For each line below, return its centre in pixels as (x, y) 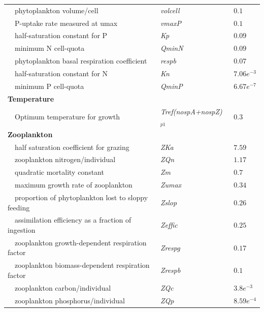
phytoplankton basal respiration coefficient (81, 61)
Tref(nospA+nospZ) (191, 111)
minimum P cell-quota (49, 86)
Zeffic (169, 225)
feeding (19, 207)
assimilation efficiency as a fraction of (73, 220)
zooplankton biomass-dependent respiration (82, 265)
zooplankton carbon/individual (63, 287)
